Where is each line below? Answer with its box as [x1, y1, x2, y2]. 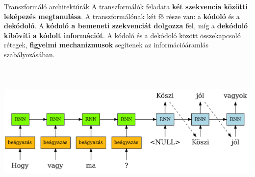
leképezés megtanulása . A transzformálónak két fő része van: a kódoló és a [4, 11, 240, 21]
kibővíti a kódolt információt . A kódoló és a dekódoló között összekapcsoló [4, 30, 241, 40]
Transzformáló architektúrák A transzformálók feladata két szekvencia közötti [4, 1, 248, 11]
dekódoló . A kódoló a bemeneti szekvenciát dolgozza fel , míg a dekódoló [4, 21, 248, 31]
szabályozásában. [4, 49, 55, 59]
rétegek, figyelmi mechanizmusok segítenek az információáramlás [4, 40, 208, 50]
